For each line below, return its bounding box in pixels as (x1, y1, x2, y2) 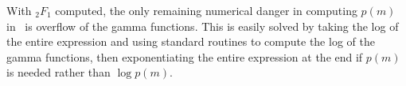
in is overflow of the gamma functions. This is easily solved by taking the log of (6, 17, 399, 34)
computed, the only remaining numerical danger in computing (55, 2, 357, 18)
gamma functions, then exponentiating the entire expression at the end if (6, 48, 363, 65)
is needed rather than (6, 64, 111, 80)
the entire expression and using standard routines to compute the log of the (6, 33, 375, 50)
